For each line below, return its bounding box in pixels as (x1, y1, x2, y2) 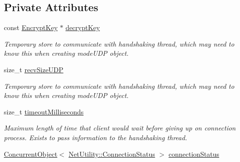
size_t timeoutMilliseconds (4, 106, 84, 116)
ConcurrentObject (4, 148, 58, 159)
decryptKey (65, 22, 100, 32)
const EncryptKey (4, 22, 58, 32)
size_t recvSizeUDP (4, 64, 64, 74)
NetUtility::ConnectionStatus (68, 148, 155, 159)
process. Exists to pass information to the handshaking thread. (4, 132, 187, 142)
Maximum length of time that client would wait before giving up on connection (4, 123, 236, 133)
